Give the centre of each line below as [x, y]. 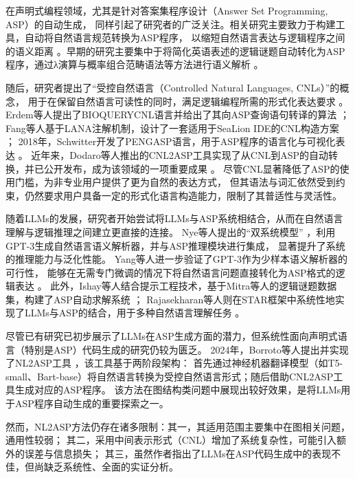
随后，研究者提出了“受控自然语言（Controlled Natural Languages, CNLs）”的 [173, 87]
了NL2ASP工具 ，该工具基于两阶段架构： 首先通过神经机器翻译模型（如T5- [174, 363]
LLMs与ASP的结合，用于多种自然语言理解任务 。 [135, 313]
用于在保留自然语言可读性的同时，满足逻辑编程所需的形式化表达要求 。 [188, 101]
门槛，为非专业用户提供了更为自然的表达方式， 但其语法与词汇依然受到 [175, 182]
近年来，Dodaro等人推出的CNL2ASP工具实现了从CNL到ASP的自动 [180, 154]
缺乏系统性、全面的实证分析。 [111, 467]
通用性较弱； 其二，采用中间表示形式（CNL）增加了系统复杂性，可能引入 [171, 440]
